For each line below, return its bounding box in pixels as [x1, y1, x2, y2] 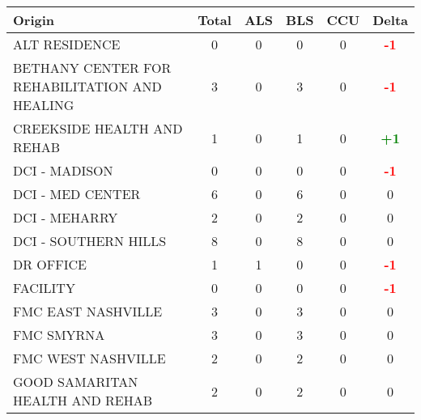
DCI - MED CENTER [13, 185, 141, 203]
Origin [13, 11, 55, 29]
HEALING [13, 95, 74, 114]
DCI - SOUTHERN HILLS [13, 231, 167, 250]
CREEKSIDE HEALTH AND [13, 119, 183, 138]
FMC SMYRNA [13, 325, 105, 344]
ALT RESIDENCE [13, 35, 121, 53]
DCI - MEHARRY [13, 208, 118, 227]
